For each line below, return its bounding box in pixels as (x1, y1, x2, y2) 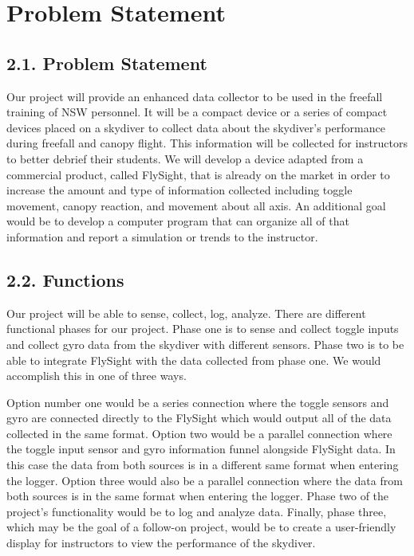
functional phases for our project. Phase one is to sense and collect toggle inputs (6, 320, 399, 337)
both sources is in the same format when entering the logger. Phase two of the (6, 487, 389, 504)
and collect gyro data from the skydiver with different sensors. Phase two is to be (6, 335, 404, 352)
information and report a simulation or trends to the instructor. (6, 228, 318, 245)
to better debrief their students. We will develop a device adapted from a (6, 150, 364, 166)
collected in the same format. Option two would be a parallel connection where (6, 425, 392, 441)
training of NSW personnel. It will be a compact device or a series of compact (6, 104, 388, 120)
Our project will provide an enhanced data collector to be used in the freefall (6, 88, 383, 104)
